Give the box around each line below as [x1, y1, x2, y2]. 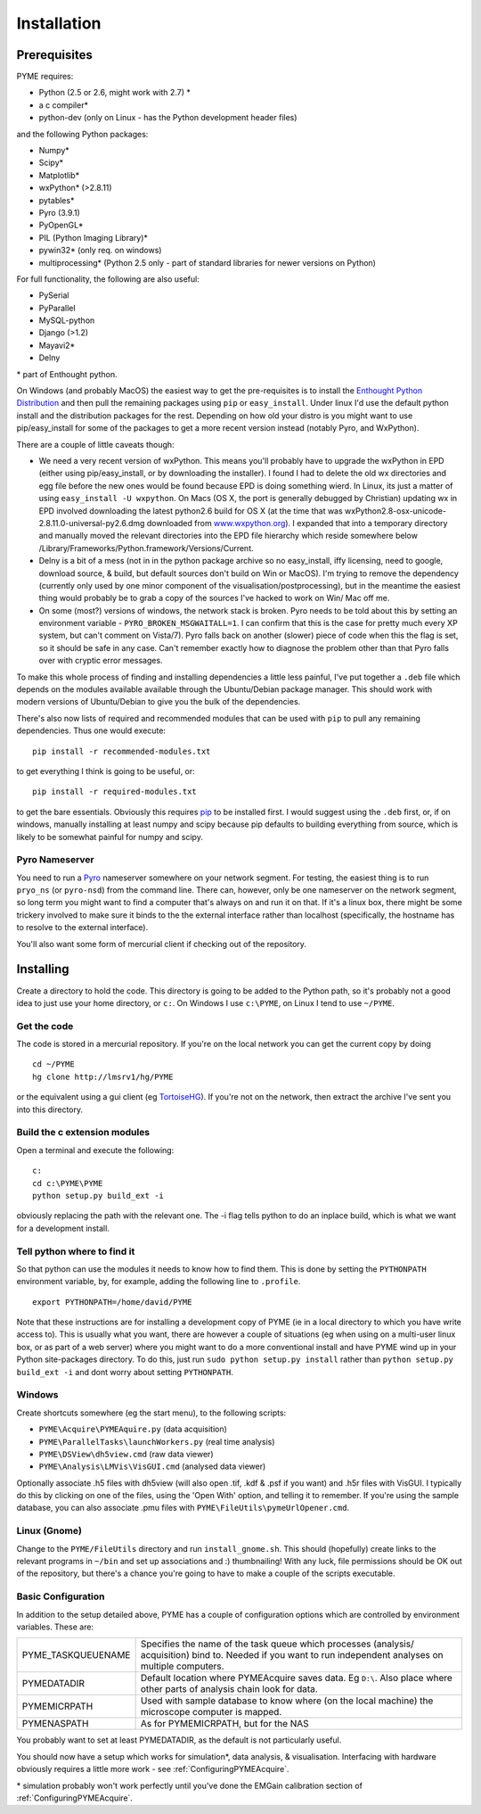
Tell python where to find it [16, 1245, 135, 1257]
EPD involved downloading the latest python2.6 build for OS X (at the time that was [38, 505, 343, 516]
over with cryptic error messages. [38, 656, 164, 666]
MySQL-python [38, 315, 95, 326]
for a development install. [16, 1223, 110, 1233]
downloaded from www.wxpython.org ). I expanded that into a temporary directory [146, 517, 448, 528]
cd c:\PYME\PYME [32, 1178, 103, 1188]
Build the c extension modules [16, 1126, 151, 1139]
